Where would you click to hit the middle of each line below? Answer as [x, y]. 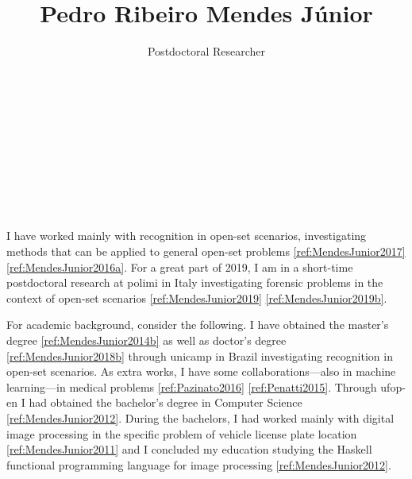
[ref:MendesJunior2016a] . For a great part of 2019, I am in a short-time [180, 267]
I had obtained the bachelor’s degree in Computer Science [162, 402]
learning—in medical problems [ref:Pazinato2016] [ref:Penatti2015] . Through [192, 386]
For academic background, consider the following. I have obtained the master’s [198, 324]
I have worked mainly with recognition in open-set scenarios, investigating [187, 236]
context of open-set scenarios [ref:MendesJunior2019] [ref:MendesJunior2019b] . [197, 297]
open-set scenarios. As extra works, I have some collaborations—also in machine [201, 371]
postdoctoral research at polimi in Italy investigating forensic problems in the [195, 282]
